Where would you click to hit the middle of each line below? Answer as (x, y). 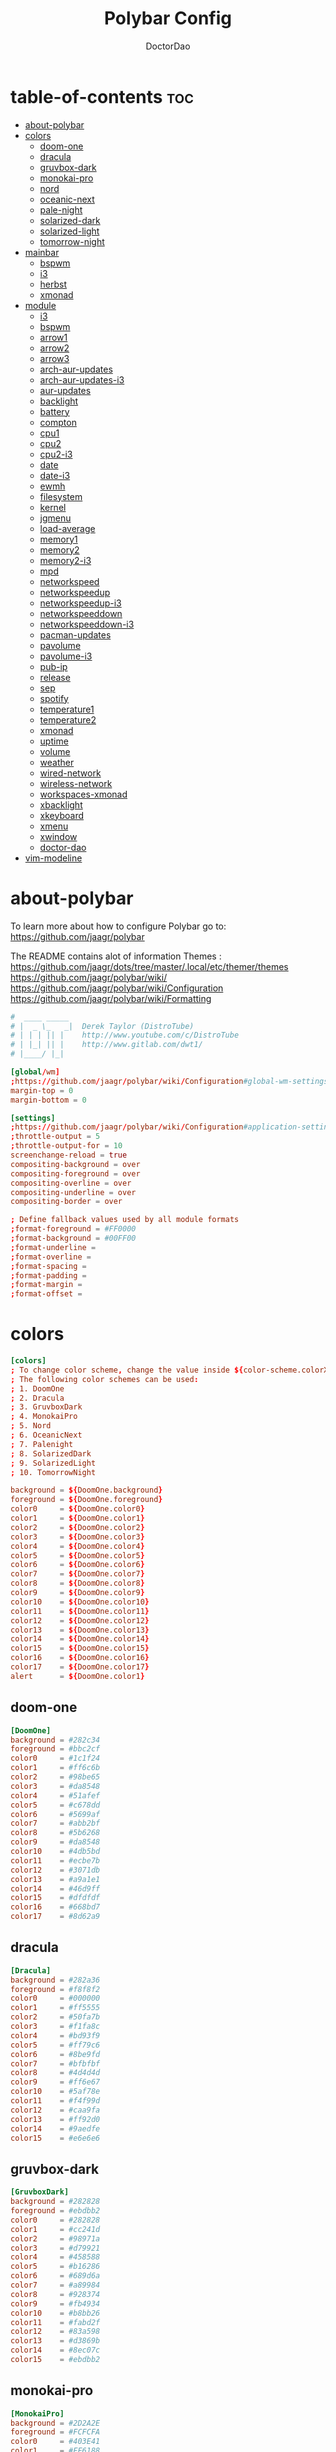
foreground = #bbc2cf (55, 1749)
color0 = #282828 (55, 2220)
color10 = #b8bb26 (55, 2313)
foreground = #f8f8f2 (55, 1989)
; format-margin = (46, 1285)
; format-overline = (51, 1257)
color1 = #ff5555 (55, 2008)
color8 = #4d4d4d (55, 2073)
